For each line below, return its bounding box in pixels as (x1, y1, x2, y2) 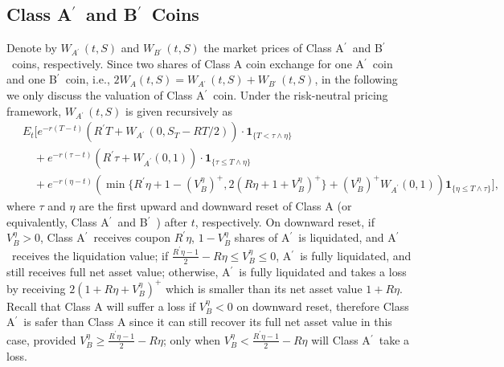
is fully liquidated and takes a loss (239, 263, 407, 279)
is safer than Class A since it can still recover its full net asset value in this (23, 313, 392, 330)
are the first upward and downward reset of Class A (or (79, 198, 352, 214)
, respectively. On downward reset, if (195, 213, 375, 230)
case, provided (6, 331, 76, 348)
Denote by (6, 39, 57, 56)
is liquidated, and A (298, 229, 396, 246)
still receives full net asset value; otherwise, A (6, 263, 231, 279)
